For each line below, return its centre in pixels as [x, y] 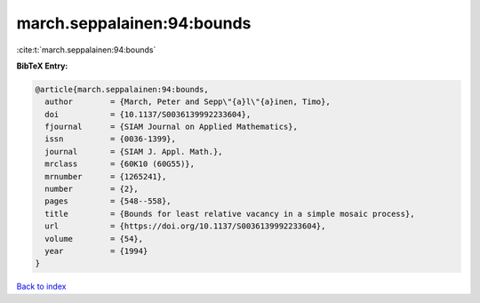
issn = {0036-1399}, [111, 139]
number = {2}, [92, 189]
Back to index [41, 287]
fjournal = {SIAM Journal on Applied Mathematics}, [171, 127]
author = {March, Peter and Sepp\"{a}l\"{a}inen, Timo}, [188, 102]
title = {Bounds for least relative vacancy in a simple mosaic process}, [230, 214]
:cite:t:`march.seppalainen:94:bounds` [86, 50]
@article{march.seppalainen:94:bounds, [122, 89]
